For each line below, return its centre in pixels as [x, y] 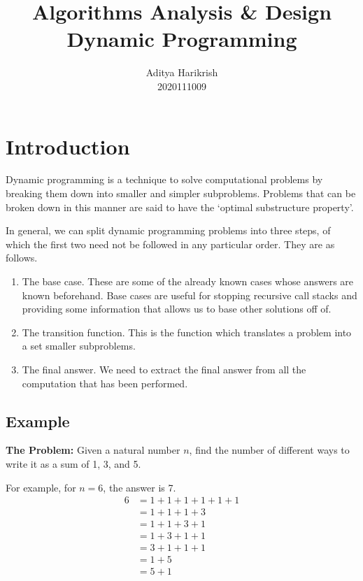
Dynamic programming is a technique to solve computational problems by [164, 179]
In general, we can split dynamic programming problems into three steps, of [168, 230]
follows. [22, 258]
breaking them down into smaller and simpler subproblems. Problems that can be [181, 193]
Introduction [68, 146]
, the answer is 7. [140, 487]
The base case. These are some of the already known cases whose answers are [188, 281]
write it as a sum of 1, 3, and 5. [73, 463]
